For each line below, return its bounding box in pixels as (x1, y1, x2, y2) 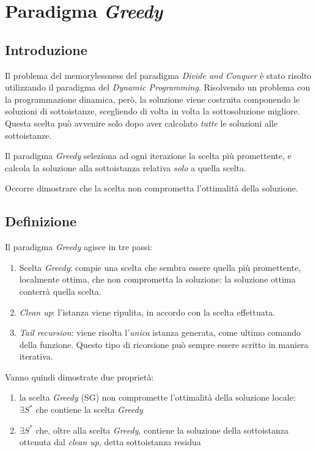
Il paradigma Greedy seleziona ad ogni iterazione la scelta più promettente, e (5, 149, 292, 162)
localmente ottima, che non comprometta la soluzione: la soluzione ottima (19, 273, 296, 286)
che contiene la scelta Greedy (35, 403, 143, 416)
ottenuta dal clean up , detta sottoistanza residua (19, 435, 201, 448)
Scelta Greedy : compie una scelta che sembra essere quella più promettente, (19, 261, 301, 273)
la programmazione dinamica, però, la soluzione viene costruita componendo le (5, 92, 300, 105)
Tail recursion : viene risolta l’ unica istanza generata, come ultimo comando (19, 326, 301, 339)
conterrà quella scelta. (19, 284, 101, 297)
